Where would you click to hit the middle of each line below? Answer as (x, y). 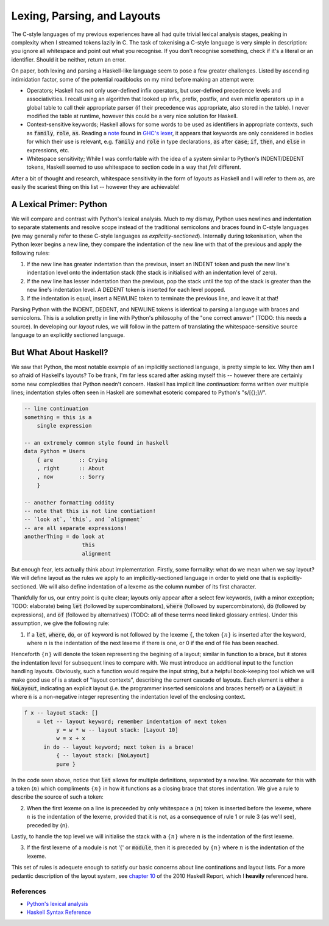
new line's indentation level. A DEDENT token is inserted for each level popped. (126, 290)
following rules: (30, 253)
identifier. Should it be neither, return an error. (69, 59)
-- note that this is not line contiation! (90, 511)
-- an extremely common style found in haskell (96, 443)
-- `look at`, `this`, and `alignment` (83, 520)
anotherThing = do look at (64, 537)
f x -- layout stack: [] (61, 713)
